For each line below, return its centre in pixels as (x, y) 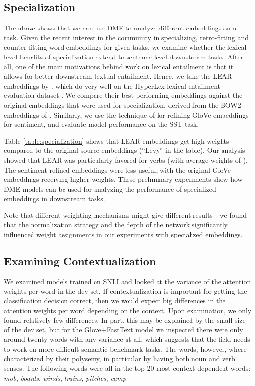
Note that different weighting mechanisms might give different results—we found (126, 215)
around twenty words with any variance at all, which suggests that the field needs (127, 339)
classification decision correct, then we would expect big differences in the (115, 301)
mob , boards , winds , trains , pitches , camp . (66, 377)
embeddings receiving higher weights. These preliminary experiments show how (123, 179)
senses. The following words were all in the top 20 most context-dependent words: (127, 368)
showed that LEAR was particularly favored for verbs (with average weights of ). (126, 160)
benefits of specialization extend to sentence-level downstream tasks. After (131, 56)
